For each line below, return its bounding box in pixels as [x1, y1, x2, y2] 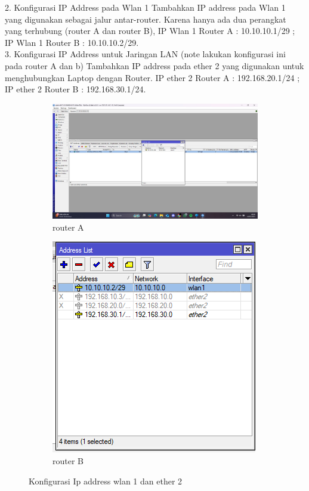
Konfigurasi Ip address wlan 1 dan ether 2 [29, 474, 183, 487]
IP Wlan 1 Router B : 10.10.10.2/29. [5, 36, 139, 48]
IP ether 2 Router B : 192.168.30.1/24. [5, 83, 146, 95]
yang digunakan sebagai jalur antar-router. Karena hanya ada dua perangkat [5, 13, 286, 25]
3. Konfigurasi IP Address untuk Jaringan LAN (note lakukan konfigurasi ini [5, 48, 286, 60]
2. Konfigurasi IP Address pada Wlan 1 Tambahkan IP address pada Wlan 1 [5, 1, 286, 13]
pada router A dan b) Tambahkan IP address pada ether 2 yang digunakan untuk [5, 59, 304, 72]
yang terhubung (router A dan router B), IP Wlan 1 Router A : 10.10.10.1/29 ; [5, 24, 295, 37]
